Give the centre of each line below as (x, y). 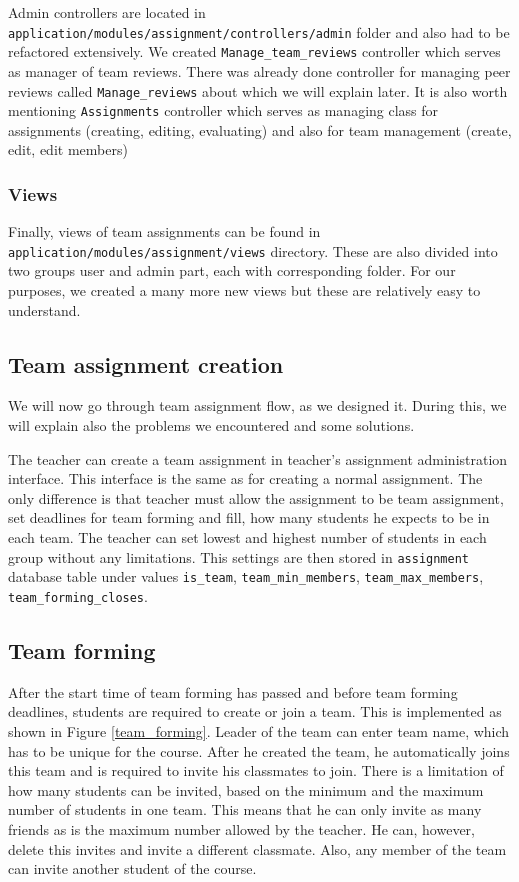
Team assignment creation (146, 363)
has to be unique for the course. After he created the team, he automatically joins (259, 750)
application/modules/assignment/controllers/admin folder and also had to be (259, 31)
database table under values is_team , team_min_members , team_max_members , (246, 576)
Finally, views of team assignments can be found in (164, 231)
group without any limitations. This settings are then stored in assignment (239, 556)
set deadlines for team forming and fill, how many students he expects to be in (249, 517)
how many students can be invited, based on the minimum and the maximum (246, 789)
